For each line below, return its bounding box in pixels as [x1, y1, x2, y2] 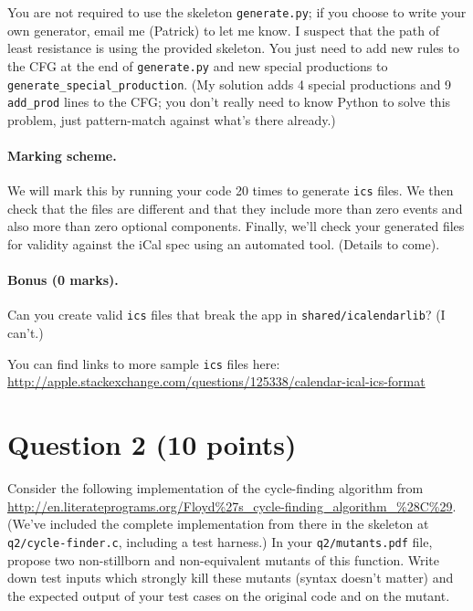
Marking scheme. [7, 146, 117, 164]
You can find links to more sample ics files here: [7, 353, 280, 373]
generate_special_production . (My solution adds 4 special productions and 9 [7, 74, 452, 93]
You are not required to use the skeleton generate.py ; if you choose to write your [7, 3, 467, 21]
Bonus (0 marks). [7, 270, 119, 290]
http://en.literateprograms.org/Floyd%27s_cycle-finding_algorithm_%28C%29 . [7, 496, 457, 515]
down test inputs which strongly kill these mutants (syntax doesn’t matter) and [7, 568, 454, 587]
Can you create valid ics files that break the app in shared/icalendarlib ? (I [7, 305, 446, 324]
